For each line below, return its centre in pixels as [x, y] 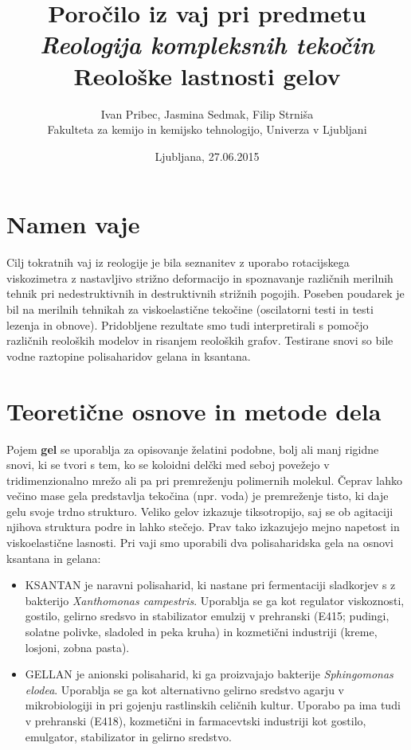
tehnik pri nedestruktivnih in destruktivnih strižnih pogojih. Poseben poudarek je [205, 293]
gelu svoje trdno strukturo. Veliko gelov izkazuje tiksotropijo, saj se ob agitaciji [200, 511]
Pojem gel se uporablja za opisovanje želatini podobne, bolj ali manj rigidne [193, 449]
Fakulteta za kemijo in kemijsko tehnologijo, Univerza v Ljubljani [207, 129]
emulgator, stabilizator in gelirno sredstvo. [128, 736]
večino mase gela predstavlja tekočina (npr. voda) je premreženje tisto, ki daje [198, 496]
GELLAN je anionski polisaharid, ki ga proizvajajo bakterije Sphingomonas [209, 674]
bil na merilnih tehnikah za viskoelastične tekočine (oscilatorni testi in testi [190, 309]
